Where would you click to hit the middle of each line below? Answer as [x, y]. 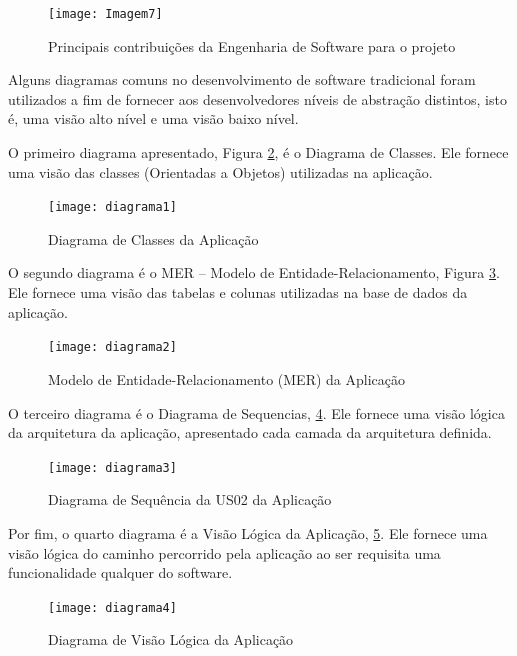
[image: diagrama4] [112, 607]
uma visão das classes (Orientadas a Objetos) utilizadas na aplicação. [220, 171]
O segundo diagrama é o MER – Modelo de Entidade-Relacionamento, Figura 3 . [254, 272]
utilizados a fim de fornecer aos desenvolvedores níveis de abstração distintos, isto [257, 98]
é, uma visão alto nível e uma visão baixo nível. [153, 118]
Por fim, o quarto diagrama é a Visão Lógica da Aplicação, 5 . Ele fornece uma [248, 532]
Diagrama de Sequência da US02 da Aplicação [190, 499]
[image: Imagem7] [105, 14]
